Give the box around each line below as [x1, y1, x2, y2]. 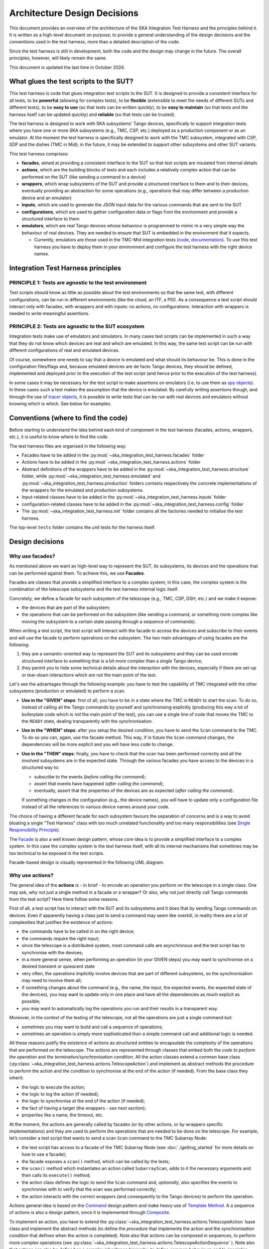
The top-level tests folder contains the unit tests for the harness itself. [9, 524, 155, 530]
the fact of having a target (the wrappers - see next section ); [21, 1105, 146, 1111]
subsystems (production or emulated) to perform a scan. [9, 688, 126, 694]
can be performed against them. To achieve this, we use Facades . [9, 570, 145, 576]
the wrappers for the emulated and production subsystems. [21, 487, 144, 493]
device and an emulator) [21, 195, 72, 201]
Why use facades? [9, 553, 55, 560]
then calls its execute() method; [21, 1172, 91, 1179]
